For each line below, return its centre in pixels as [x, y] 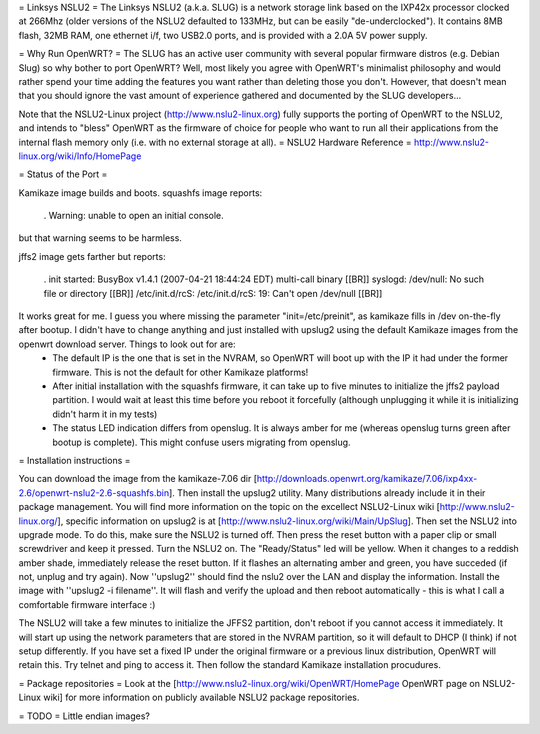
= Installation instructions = [74, 460]
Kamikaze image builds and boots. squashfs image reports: [140, 192]
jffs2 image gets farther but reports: [92, 256]
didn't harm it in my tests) [105, 414]
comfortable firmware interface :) [87, 604]
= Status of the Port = [63, 174]
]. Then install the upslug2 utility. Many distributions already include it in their [327, 492]
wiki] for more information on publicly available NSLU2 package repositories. [201, 697]
